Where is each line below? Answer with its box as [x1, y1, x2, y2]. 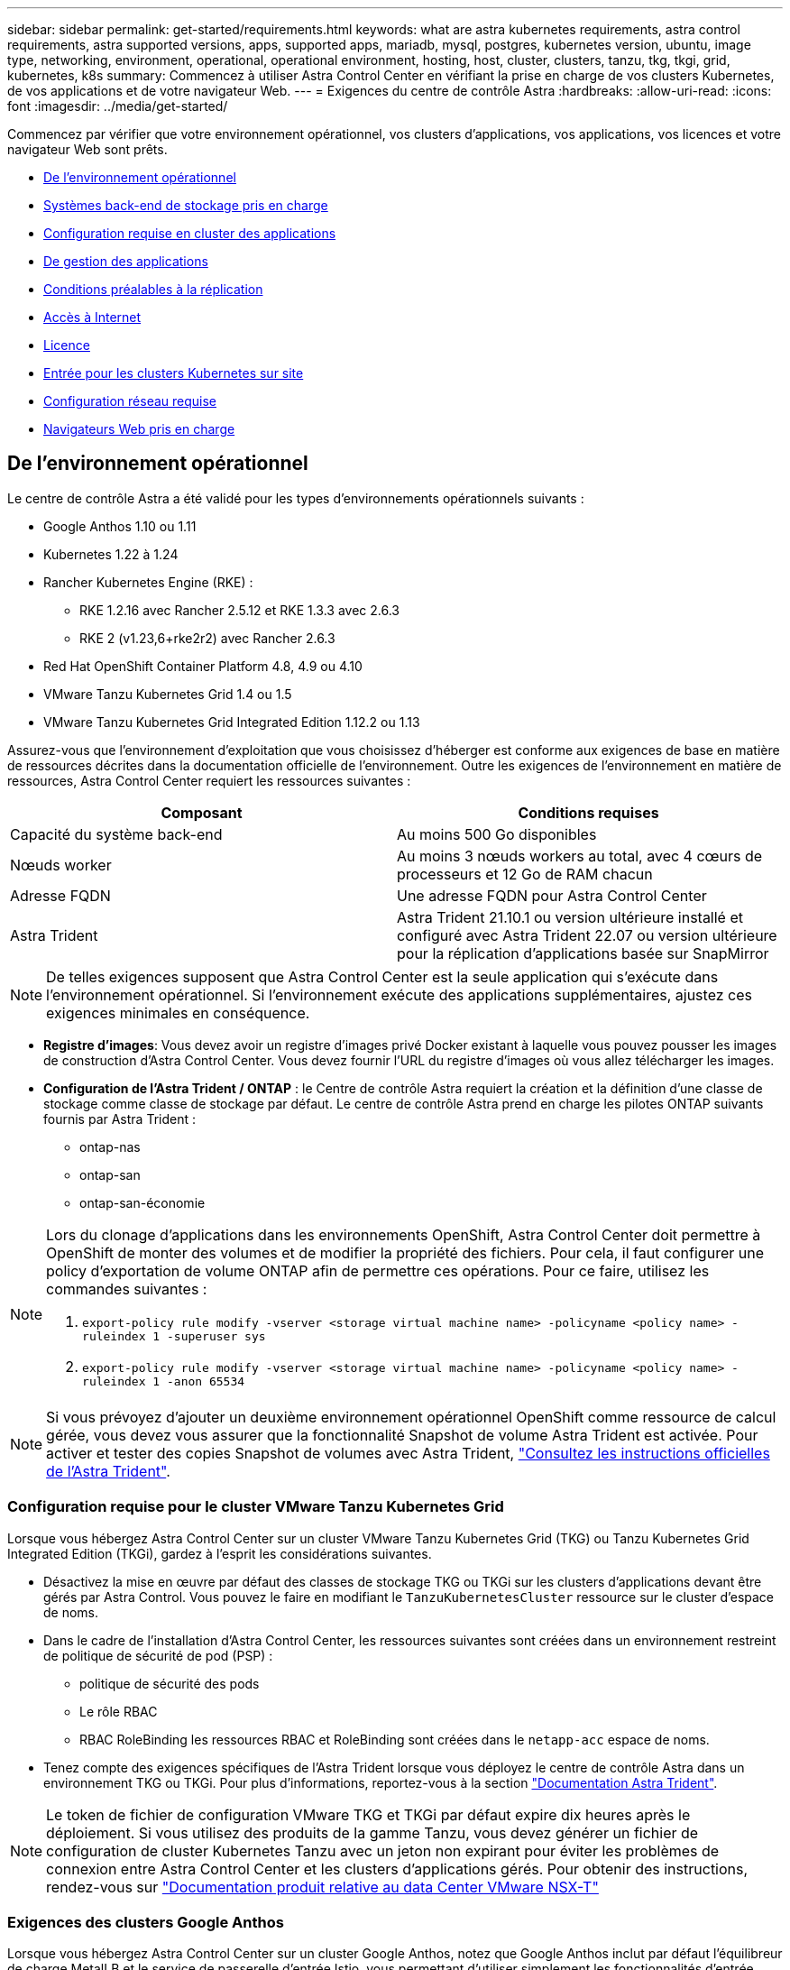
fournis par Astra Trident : [43, 1110, 196, 1127]
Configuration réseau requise [43, 393, 216, 409]
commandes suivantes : [46, 1279, 207, 1298]
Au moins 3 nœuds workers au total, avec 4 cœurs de [397, 846, 763, 865]
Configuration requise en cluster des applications [43, 226, 336, 241]
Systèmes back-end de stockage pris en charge [43, 198, 328, 213]
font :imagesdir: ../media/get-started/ [7, 98, 228, 114]
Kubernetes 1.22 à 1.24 [43, 546, 179, 562]
